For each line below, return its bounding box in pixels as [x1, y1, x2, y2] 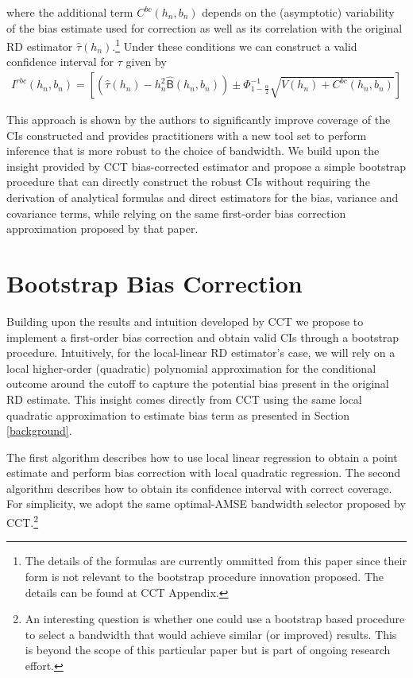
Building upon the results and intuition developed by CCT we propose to [6, 312, 364, 329]
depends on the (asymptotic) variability [202, 4, 395, 20]
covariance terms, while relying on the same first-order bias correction [6, 204, 346, 221]
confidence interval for [6, 53, 114, 70]
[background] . [6, 422, 72, 439]
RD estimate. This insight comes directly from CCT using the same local [6, 390, 362, 407]
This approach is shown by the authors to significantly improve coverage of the [6, 111, 391, 128]
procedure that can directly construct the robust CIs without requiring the [6, 173, 370, 190]
